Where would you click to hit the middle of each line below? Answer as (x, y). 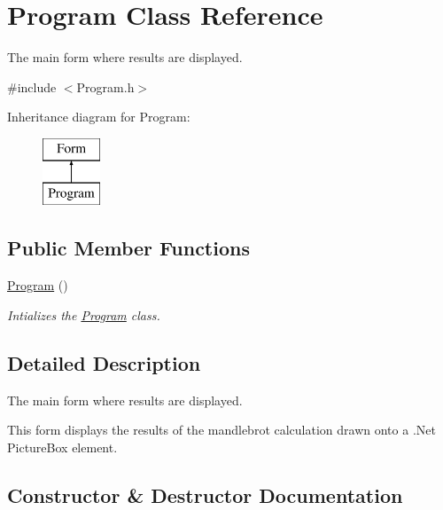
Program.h (105, 86)
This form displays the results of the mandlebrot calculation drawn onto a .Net (221, 430)
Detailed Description (104, 362)
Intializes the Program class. (84, 314)
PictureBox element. (62, 447)
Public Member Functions (128, 248)
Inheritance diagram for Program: (99, 117)
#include (32, 86)
